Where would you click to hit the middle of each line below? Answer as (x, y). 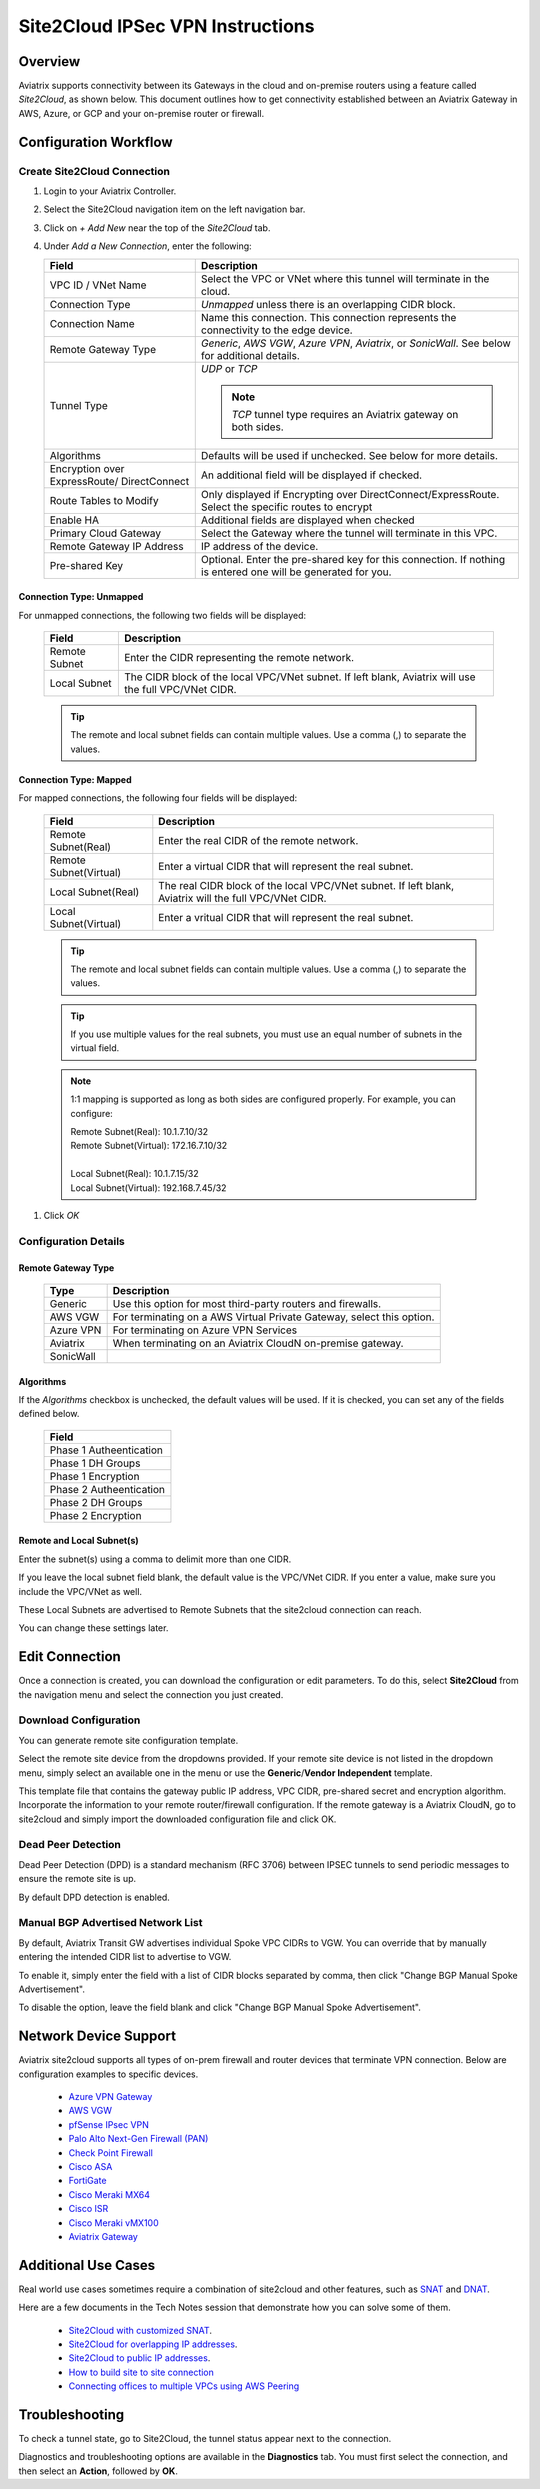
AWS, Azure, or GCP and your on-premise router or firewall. (141, 113)
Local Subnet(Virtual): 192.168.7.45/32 (148, 1187)
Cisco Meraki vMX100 (113, 2222)
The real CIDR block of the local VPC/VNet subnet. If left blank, (306, 885)
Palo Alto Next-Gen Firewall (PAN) (138, 2139)
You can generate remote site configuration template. (128, 1740)
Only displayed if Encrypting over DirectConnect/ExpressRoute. (350, 494)
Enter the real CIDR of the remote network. (258, 840)
